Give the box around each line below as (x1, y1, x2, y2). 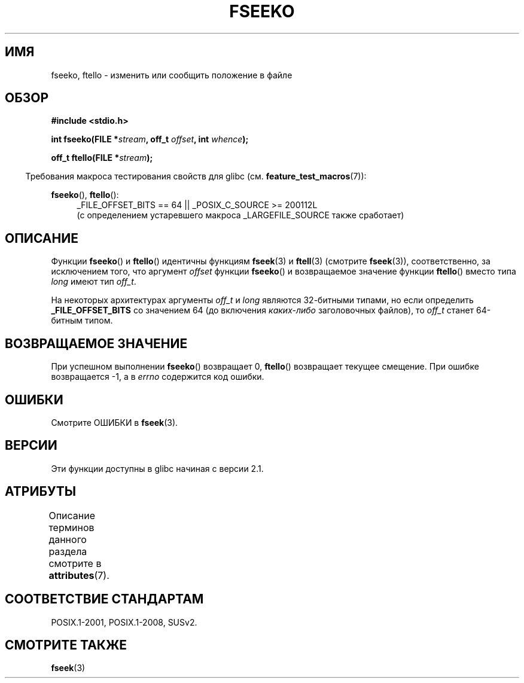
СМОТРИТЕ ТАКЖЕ (5, 637, 127, 652)
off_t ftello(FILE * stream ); (51, 153, 153, 163)
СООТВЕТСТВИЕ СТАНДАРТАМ (5, 591, 204, 607)
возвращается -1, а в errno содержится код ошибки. (51, 371, 264, 382)
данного (48, 533, 87, 545)
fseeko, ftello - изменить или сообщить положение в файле (51, 69, 293, 80)
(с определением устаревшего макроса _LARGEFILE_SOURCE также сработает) (77, 210, 404, 221)
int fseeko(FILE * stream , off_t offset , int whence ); (51, 134, 249, 145)
